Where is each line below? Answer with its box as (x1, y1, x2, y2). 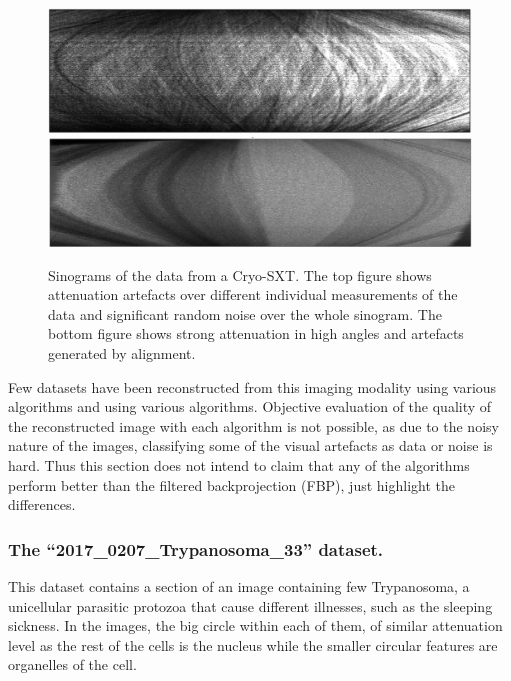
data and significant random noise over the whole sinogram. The (48, 303, 442, 324)
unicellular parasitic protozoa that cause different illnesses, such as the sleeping (8, 595, 493, 616)
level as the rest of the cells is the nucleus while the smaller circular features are (8, 634, 498, 655)
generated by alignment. (48, 343, 196, 364)
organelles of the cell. (8, 654, 137, 675)
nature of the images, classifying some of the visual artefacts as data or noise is (8, 435, 493, 456)
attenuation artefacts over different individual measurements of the (48, 284, 458, 305)
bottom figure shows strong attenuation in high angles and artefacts (48, 323, 464, 344)
